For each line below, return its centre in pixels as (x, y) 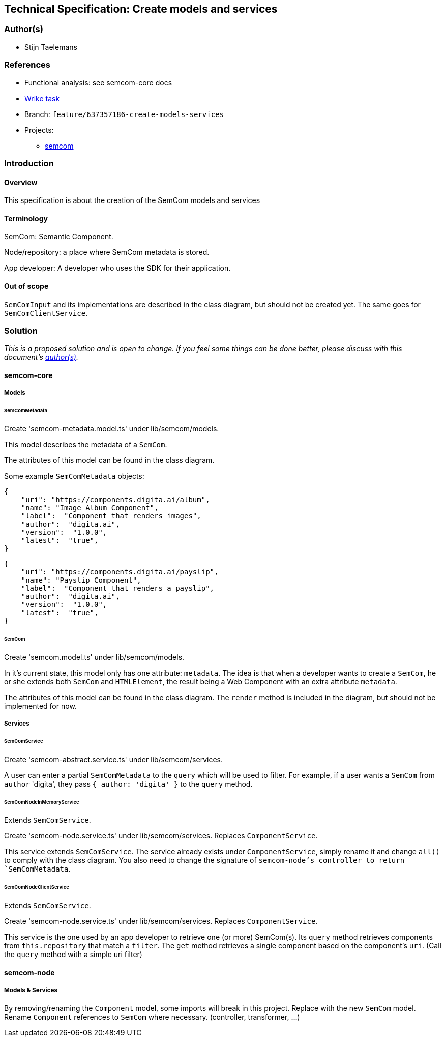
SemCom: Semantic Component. (59, 237)
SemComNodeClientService (37, 887)
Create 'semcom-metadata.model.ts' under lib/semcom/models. (112, 429)
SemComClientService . (46, 313)
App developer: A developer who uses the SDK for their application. (117, 268)
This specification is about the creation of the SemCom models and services (132, 200)
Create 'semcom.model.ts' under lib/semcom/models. (94, 657)
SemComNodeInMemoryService (42, 802)
